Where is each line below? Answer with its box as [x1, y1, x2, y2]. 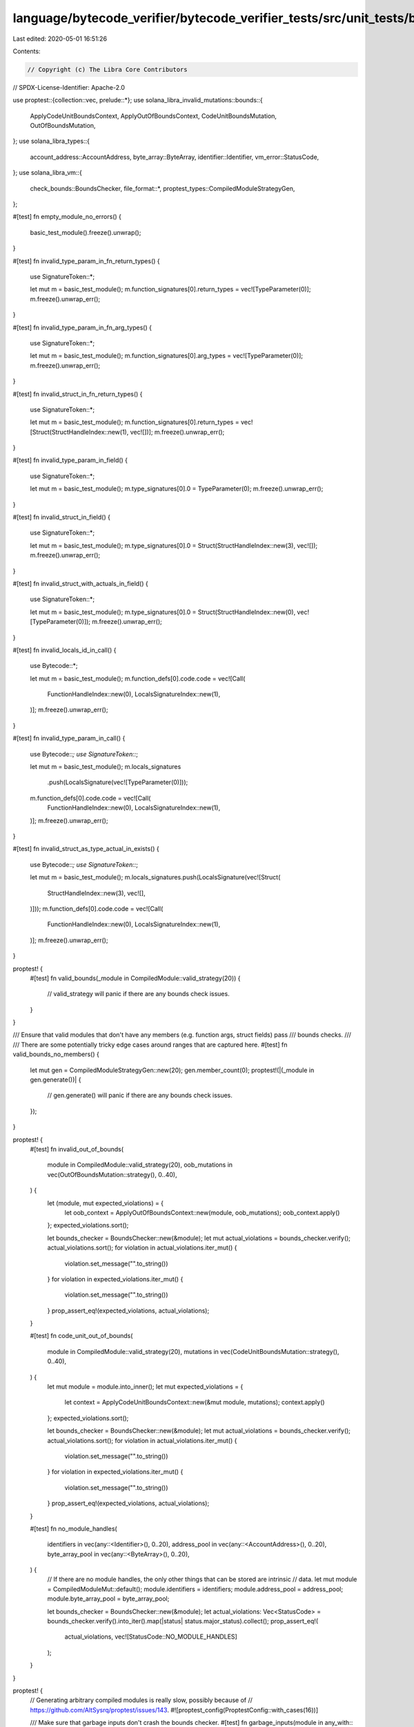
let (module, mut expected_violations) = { [47, 1199, 164, 1207]
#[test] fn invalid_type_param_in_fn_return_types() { [12, 256, 160, 265]
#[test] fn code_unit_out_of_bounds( [30, 1332, 133, 1340]
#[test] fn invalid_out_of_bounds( [30, 1145, 124, 1153]
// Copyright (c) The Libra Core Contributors [27, 66, 188, 73]
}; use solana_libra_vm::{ [12, 169, 82, 177]
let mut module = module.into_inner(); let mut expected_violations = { [47, 1382, 244, 1391]
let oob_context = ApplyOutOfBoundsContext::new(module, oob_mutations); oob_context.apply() [64, 1208, 340, 1216]
